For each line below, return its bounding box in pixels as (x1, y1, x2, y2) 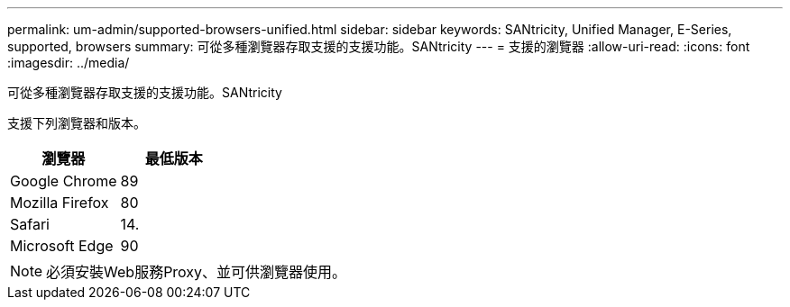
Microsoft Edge (10, 237, 114, 255)
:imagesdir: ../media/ (7, 55, 130, 70)
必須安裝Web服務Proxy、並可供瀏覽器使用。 (46, 263, 347, 281)
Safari (10, 215, 50, 233)
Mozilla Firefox (10, 194, 109, 212)
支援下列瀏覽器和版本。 (7, 115, 146, 131)
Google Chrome (10, 172, 117, 190)
